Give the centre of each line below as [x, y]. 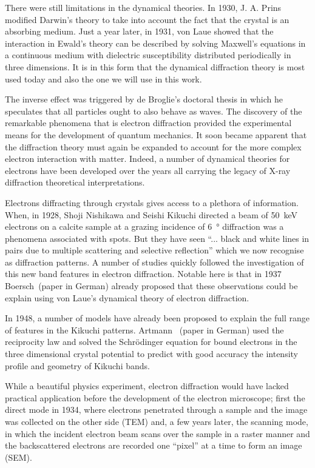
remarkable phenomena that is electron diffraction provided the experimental [148, 123]
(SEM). [19, 457]
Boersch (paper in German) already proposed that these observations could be [151, 286]
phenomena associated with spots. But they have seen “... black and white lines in [157, 238]
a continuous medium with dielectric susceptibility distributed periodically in [148, 55]
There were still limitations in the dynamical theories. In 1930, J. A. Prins [143, 7]
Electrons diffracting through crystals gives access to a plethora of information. [152, 202]
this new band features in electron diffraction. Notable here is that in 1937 [143, 274]
